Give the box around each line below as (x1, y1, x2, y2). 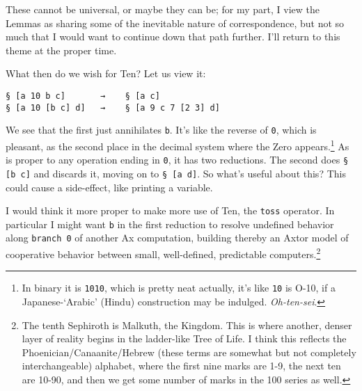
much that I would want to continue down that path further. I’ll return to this (6, 29, 340, 44)
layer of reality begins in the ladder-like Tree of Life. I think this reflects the (22, 331, 347, 346)
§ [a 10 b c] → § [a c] (6, 90, 160, 101)
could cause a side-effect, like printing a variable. (6, 179, 213, 194)
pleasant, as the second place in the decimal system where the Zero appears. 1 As (6, 136, 349, 153)
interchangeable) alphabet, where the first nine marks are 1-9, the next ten (22, 358, 341, 373)
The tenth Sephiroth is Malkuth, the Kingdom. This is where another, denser (22, 317, 352, 332)
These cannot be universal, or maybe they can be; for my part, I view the (6, 2, 320, 16)
